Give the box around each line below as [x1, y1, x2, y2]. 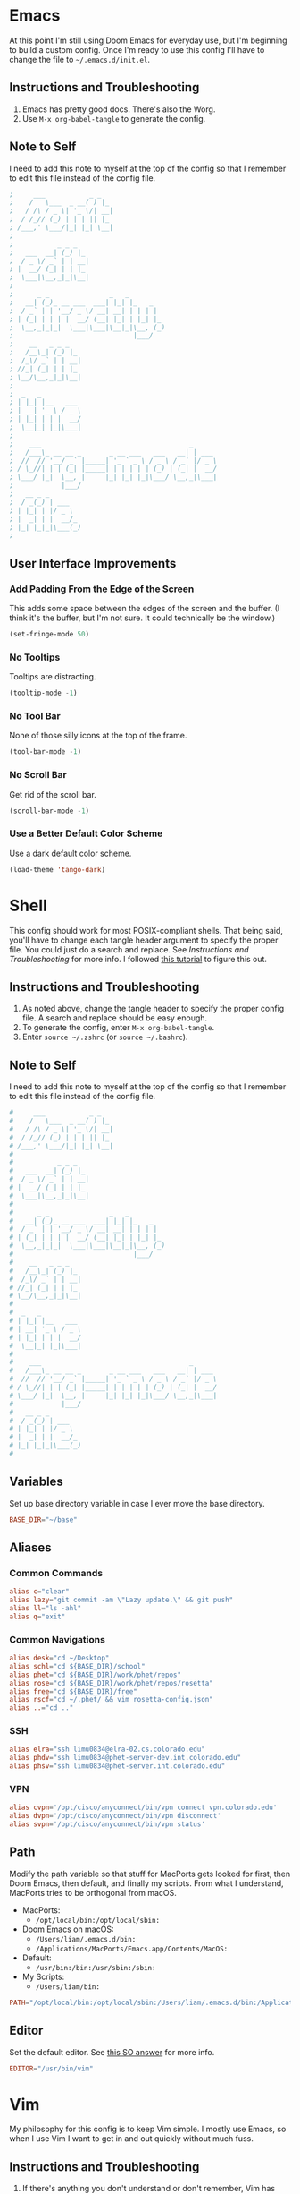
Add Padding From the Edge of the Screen [9, 583, 195, 595]
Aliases [9, 1540, 52, 1555]
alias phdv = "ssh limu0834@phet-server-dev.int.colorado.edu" [9, 1754, 242, 1763]
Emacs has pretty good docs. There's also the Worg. [21, 104, 216, 115]
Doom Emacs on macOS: [21, 1924, 114, 1934]
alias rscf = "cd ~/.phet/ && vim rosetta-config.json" [9, 1695, 214, 1704]
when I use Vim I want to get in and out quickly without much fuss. [9, 2133, 254, 2144]
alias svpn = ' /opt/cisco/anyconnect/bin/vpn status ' [9, 1820, 205, 1829]
